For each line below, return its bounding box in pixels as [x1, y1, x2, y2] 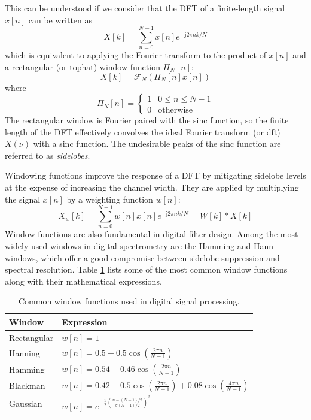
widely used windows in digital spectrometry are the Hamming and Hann [5, 239, 274, 252]
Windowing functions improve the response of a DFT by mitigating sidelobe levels [5, 169, 306, 182]
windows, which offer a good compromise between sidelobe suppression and [5, 251, 280, 264]
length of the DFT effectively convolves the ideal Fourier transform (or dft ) [5, 125, 280, 138]
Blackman [9, 379, 45, 392]
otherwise [158, 105, 193, 114]
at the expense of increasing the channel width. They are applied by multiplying [5, 181, 299, 194]
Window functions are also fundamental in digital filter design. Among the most [5, 228, 298, 240]
